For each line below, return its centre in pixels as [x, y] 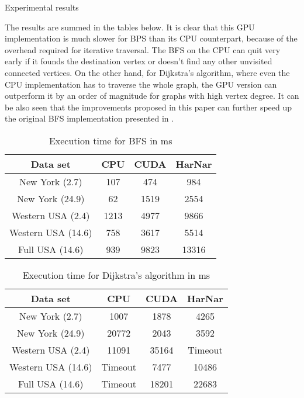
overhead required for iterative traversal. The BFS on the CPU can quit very [143, 49]
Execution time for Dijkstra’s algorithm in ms [116, 275]
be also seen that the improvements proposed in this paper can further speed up [148, 107]
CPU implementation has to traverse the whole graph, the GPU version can [141, 84]
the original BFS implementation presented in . [89, 118]
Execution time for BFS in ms [110, 140]
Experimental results [42, 7]
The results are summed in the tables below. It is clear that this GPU [130, 27]
